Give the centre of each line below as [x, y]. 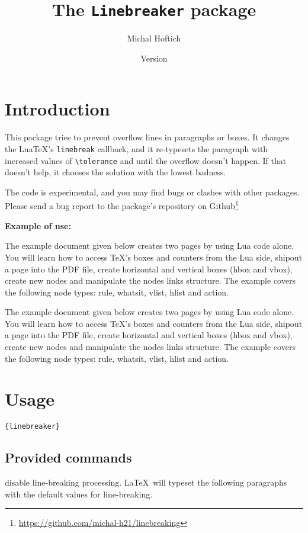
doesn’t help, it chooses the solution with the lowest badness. [115, 172]
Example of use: [38, 225]
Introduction [57, 109]
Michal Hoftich [154, 38]
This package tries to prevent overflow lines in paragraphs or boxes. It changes [147, 137]
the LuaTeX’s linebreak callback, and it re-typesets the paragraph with [137, 148]
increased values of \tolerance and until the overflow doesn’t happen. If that [146, 160]
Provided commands [68, 457]
